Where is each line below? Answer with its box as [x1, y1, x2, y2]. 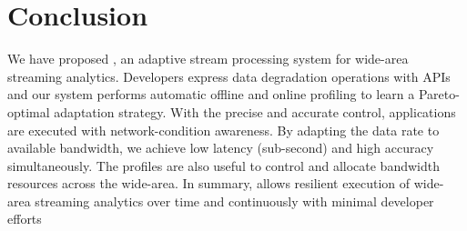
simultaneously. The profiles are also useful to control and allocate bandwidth [7, 156, 440, 175]
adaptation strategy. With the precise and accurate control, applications [54, 102, 456, 121]
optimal [7, 102, 50, 121]
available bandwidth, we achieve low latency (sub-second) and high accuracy [7, 138, 434, 157]
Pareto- [418, 85, 460, 104]
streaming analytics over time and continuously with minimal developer [35, 191, 434, 210]
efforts [7, 209, 42, 228]
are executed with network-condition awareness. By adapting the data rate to [7, 120, 440, 139]
